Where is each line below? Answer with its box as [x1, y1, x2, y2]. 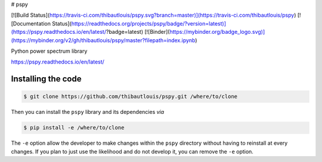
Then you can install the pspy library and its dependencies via [11, 109, 165, 116]
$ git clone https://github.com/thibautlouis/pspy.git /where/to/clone [23, 93, 238, 100]
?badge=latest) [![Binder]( [106, 28, 170, 36]
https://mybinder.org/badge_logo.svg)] [169, 28, 265, 36]
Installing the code [11, 74, 82, 84]
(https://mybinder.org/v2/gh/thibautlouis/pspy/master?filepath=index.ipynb [11, 36, 196, 44]
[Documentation [11, 20, 51, 27]
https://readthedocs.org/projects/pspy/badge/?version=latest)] [71, 20, 227, 27]
